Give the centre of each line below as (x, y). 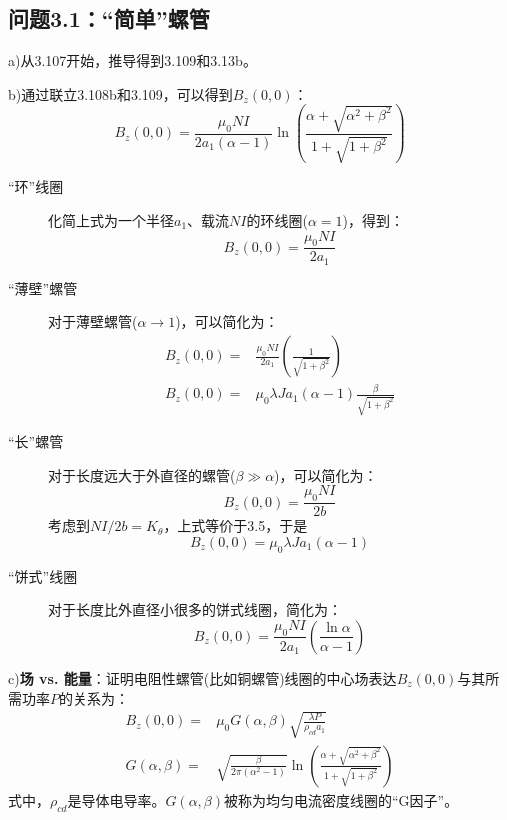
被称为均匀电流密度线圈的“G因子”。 (341, 799)
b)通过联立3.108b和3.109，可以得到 (120, 93)
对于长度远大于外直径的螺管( (142, 474)
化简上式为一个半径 (111, 220)
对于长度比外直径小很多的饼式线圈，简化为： (195, 609)
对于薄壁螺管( (93, 321)
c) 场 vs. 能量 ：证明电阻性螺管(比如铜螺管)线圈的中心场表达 (202, 677)
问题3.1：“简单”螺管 (109, 18)
